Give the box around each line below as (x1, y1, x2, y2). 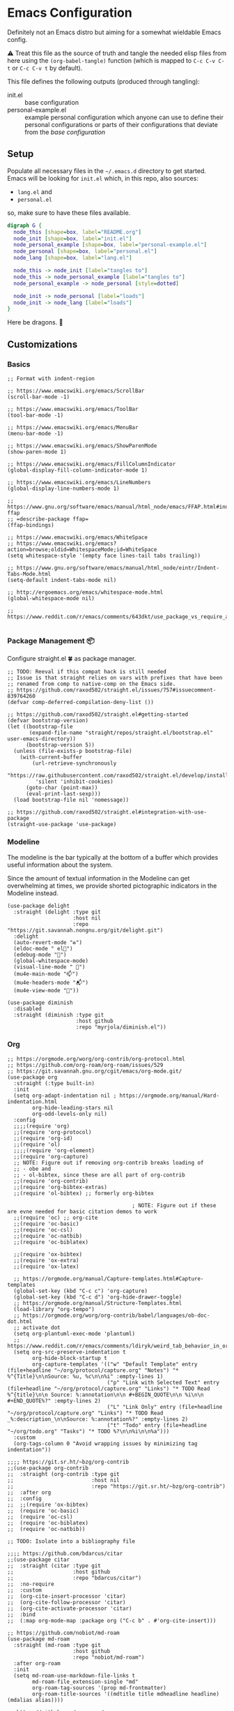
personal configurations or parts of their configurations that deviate (24, 120, 218, 128)
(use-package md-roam (7, 1635, 70, 1643)
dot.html (7, 1317, 33, 1325)
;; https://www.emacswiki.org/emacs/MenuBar (7, 424, 139, 431)
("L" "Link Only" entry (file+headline (107, 1403, 223, 1410)
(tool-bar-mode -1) (7, 412, 64, 419)
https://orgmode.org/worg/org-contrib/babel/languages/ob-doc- (22, 1312, 210, 1319)
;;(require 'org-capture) (13, 1153, 89, 1160)
